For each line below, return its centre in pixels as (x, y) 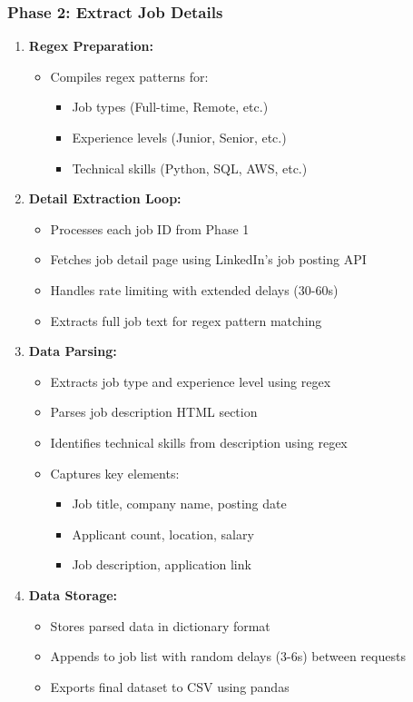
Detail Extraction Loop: (105, 198)
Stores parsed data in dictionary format (160, 625)
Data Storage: (73, 594)
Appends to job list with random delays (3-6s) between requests (228, 656)
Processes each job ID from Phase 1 (150, 228)
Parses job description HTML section (154, 412)
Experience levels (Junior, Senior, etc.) (179, 137)
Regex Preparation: (91, 46)
